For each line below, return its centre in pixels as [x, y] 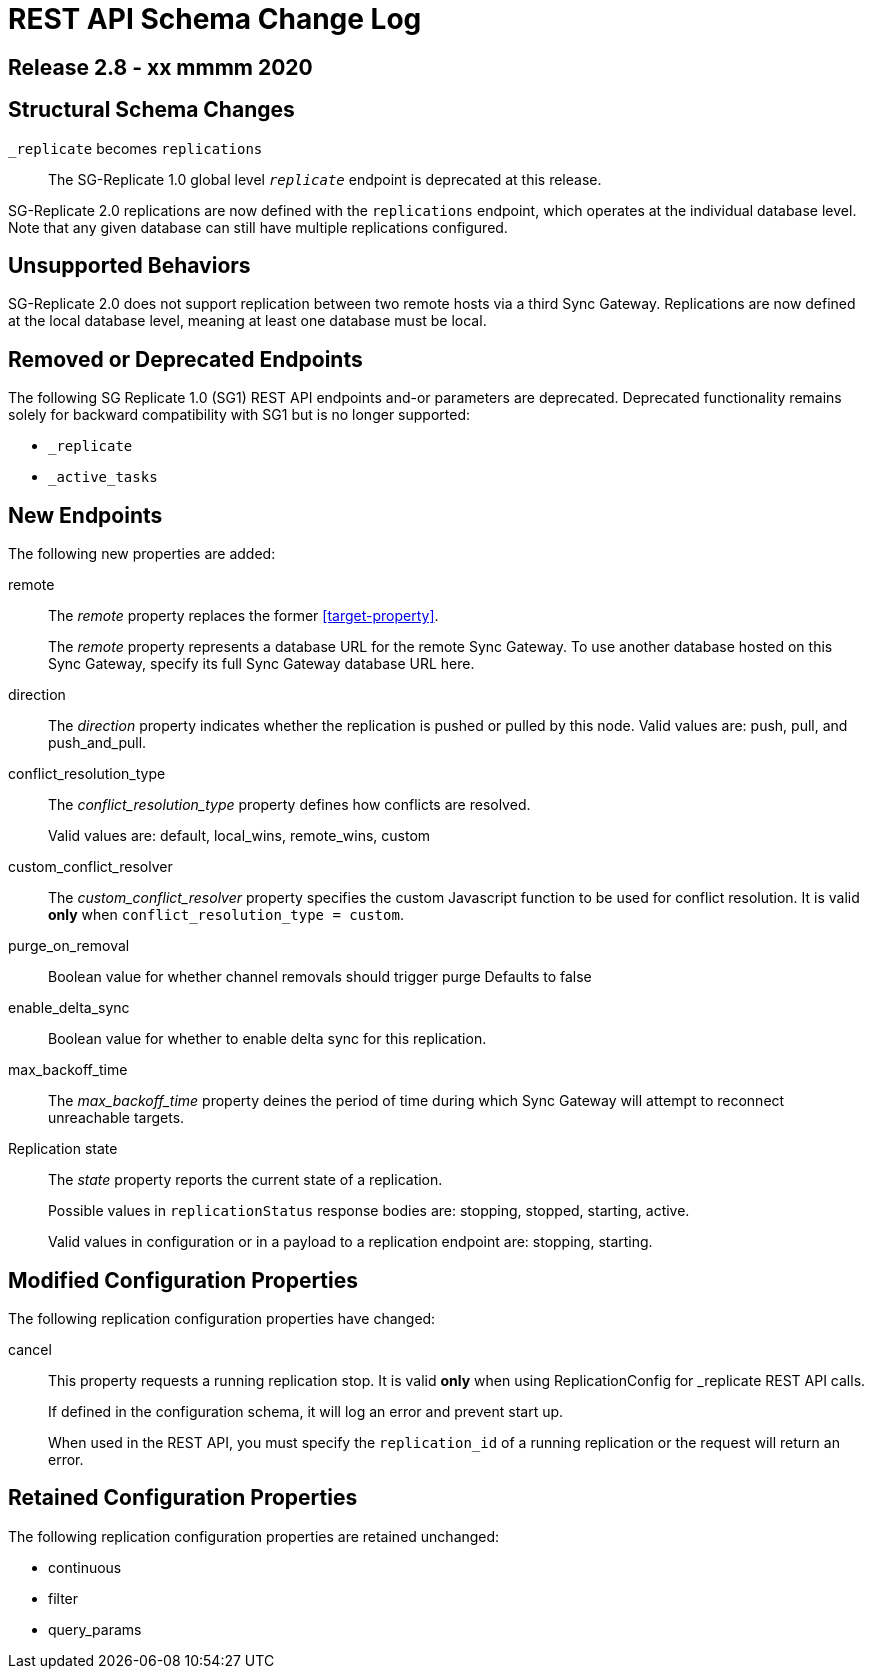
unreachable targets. [116, 1118]
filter [63, 1598]
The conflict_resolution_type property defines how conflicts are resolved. [289, 805]
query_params [95, 1629]
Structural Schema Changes [151, 110]
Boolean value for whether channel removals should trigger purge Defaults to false [320, 977]
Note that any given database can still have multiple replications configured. [258, 227]
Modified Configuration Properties [183, 1280]
